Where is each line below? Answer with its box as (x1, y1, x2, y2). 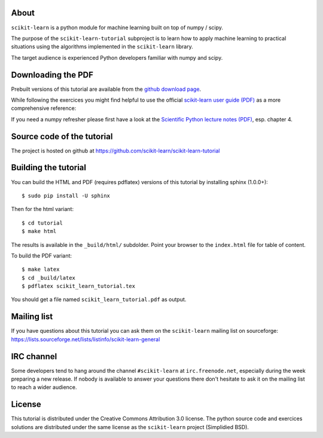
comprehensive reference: (11, 105, 77, 112)
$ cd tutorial (22, 219, 63, 226)
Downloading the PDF (11, 69, 94, 80)
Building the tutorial (11, 163, 87, 173)
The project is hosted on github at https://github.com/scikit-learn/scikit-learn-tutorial (11, 147, 220, 154)
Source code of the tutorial (11, 131, 113, 142)
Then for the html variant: (11, 206, 74, 213)
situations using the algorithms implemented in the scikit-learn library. (11, 43, 194, 50)
